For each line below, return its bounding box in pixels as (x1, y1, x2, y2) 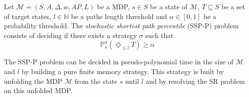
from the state (75, 76, 118, 86)
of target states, (4, 11, 51, 21)
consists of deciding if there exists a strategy (4, 30, 137, 40)
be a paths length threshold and (71, 11, 167, 21)
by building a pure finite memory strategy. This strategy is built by (22, 66, 224, 76)
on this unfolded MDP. (4, 85, 73, 96)
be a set (221, 1, 245, 11)
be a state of (150, 1, 188, 11)
